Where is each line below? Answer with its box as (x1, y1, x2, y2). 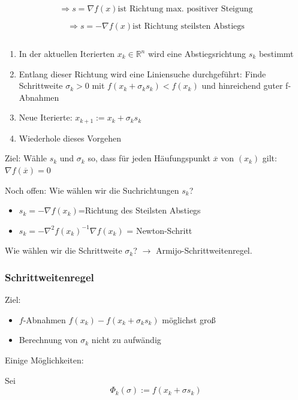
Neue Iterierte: (19, 111, 73, 124)
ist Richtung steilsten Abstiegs (133, 22, 245, 31)
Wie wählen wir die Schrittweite (5, 244, 122, 257)
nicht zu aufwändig (91, 333, 161, 346)
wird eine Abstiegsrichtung (148, 47, 246, 59)
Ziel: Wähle (5, 152, 47, 164)
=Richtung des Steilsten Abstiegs (78, 204, 201, 216)
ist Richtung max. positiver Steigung (118, 5, 253, 13)
